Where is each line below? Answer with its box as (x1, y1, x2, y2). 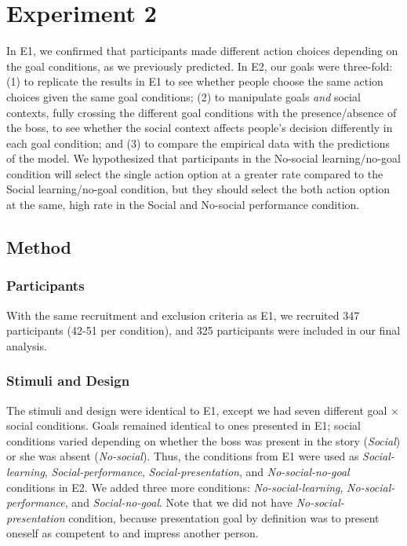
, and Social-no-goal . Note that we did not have (64, 494, 293, 511)
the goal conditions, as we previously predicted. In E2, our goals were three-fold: (6, 57, 393, 74)
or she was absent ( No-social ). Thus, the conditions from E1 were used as (6, 448, 359, 464)
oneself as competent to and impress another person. (6, 525, 259, 541)
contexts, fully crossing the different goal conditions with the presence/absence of (6, 104, 397, 120)
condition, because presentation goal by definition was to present (68, 509, 380, 526)
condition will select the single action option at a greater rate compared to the (6, 165, 383, 181)
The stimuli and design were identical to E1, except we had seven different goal (6, 401, 387, 418)
